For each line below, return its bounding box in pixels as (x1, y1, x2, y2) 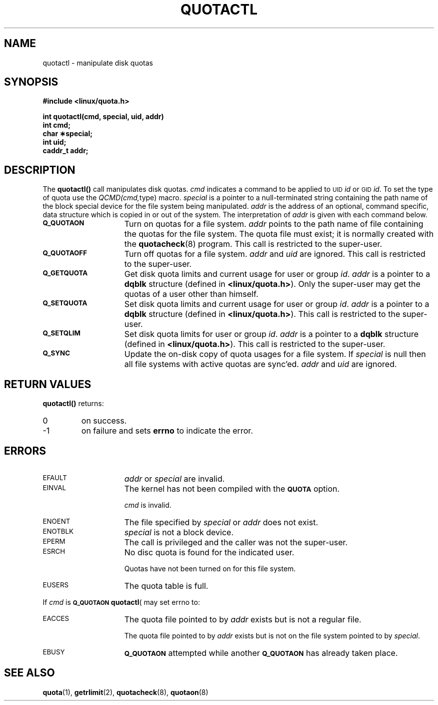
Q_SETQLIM (42, 329, 80, 337)
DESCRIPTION (4, 163, 75, 176)
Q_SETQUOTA (42, 299, 87, 307)
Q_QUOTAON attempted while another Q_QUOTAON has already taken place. (124, 647, 398, 658)
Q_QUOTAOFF (42, 249, 87, 257)
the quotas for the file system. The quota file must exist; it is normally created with (124, 229, 434, 239)
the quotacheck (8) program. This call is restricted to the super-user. (124, 239, 382, 249)
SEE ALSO (4, 666, 55, 679)
